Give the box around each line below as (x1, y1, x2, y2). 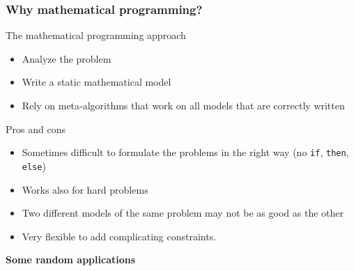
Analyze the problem (22, 51, 111, 65)
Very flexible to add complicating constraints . (22, 229, 217, 243)
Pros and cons (6, 121, 66, 136)
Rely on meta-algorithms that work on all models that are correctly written (22, 98, 345, 112)
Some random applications (6, 252, 136, 267)
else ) (22, 158, 46, 173)
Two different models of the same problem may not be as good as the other (22, 206, 344, 220)
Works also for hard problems (22, 182, 148, 196)
